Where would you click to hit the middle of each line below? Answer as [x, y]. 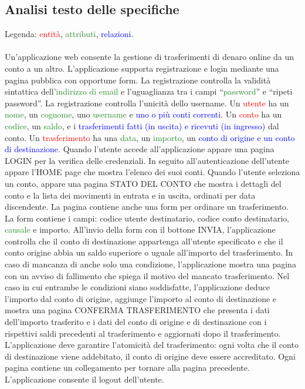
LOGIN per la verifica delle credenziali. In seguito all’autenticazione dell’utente [147, 160]
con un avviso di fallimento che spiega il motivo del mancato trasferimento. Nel [147, 275]
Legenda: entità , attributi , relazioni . [69, 34]
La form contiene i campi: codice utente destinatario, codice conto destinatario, [147, 218]
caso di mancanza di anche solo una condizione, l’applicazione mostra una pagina [150, 264]
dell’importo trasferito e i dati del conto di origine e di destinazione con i [136, 322]
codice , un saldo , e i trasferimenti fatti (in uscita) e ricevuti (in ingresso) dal [142, 125]
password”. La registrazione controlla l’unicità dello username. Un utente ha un [147, 103]
